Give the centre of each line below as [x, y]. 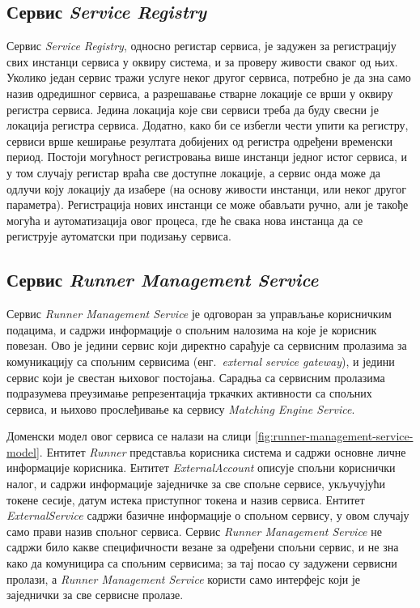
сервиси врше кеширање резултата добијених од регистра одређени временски [199, 140]
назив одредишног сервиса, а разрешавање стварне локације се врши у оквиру [200, 93]
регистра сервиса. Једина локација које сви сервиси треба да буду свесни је [193, 109]
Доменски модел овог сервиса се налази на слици [129, 436]
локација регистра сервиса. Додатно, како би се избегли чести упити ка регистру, [208, 125]
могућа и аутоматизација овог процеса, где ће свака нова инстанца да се [185, 220]
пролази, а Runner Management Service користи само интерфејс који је [184, 578]
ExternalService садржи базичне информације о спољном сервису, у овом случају [208, 515]
